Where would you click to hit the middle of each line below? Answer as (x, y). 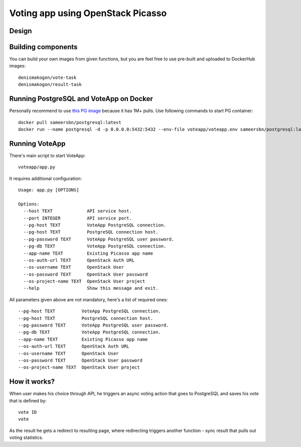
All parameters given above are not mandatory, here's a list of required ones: (89, 299)
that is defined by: (28, 401)
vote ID (28, 412)
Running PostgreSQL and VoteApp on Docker (81, 99)
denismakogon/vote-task (47, 77)
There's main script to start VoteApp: (47, 155)
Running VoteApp (37, 143)
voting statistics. (26, 437)
